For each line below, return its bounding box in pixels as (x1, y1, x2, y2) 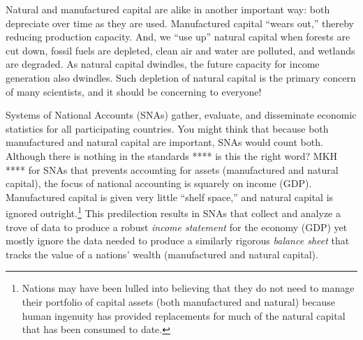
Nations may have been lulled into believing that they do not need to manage (22, 281, 355, 295)
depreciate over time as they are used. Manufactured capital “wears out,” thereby (6, 15, 354, 30)
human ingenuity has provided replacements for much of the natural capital (22, 308, 346, 323)
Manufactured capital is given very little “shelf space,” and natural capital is (6, 189, 334, 204)
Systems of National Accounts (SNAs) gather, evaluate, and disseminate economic (6, 108, 357, 122)
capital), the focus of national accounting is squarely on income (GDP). (6, 176, 312, 191)
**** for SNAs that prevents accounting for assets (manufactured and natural (6, 162, 339, 177)
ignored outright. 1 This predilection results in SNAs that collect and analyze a (6, 204, 341, 220)
